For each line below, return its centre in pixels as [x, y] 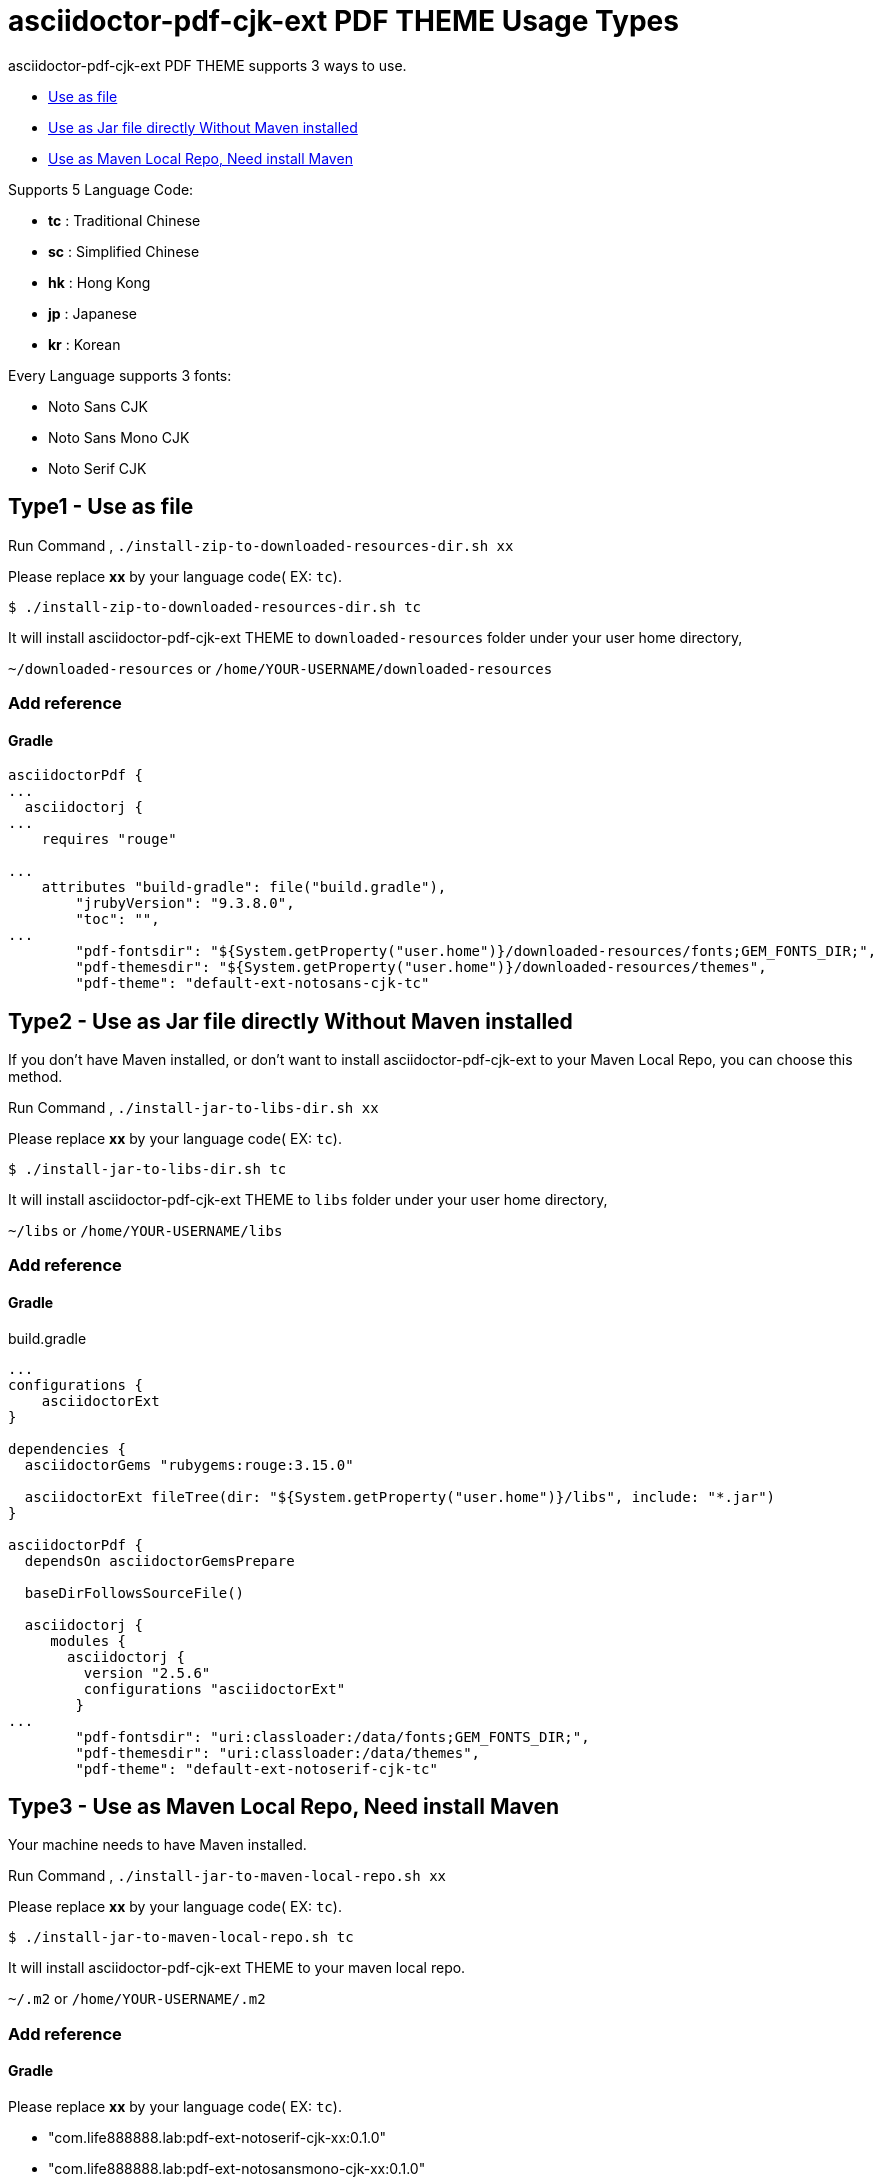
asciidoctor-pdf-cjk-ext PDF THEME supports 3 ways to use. [207, 65]
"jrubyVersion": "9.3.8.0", [185, 903]
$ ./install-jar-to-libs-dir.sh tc [147, 1169]
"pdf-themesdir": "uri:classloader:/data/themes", [278, 1752]
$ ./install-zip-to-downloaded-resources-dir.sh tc [215, 606]
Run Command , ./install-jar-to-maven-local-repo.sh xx [227, 1876]
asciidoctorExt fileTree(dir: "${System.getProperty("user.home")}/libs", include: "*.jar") [400, 1496]
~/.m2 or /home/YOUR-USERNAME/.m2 [137, 1999]
